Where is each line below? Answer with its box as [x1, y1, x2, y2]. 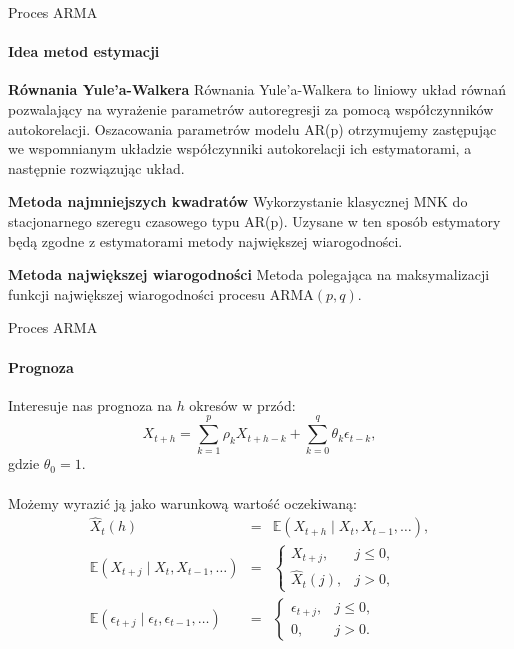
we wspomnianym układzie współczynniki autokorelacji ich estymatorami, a [8, 138, 472, 159]
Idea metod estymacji [8, 41, 160, 62]
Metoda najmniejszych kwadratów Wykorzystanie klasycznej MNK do [8, 191, 468, 212]
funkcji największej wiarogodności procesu [8, 283, 265, 304]
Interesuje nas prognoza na [8, 394, 172, 415]
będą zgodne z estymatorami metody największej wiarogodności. [8, 230, 403, 251]
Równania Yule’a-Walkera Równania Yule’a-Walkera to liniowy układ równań [8, 79, 506, 100]
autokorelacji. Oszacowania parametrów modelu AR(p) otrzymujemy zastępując [8, 118, 497, 139]
